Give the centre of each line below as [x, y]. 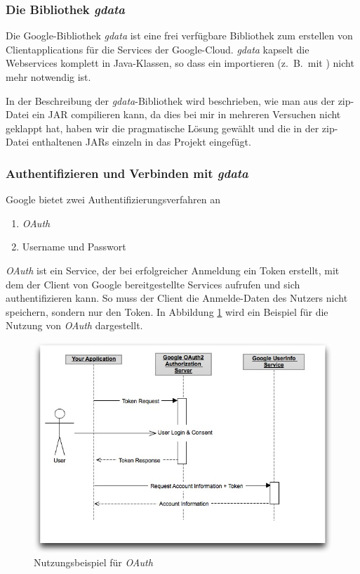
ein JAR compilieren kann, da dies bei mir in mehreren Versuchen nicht [186, 114]
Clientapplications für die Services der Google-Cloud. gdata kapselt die [158, 49]
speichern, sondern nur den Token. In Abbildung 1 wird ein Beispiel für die [167, 311]
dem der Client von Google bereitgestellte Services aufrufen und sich [153, 284]
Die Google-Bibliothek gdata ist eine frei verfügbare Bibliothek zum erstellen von [179, 36]
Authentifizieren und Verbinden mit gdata [127, 173]
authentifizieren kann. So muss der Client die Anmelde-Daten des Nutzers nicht [177, 298]
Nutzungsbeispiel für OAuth [93, 562]
